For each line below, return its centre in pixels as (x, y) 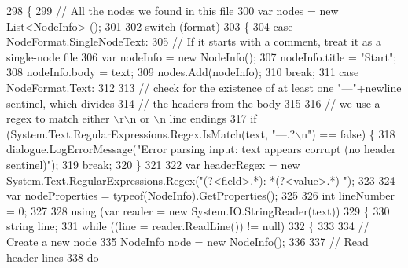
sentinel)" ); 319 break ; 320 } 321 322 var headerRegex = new (153, 164)
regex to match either (58, 118)
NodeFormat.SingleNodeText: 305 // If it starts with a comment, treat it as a (194, 41)
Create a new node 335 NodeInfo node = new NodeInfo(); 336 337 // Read (187, 241)
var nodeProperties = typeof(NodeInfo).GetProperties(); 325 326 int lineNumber (201, 195)
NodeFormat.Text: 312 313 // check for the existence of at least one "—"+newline (204, 87)
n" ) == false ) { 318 (348, 133)
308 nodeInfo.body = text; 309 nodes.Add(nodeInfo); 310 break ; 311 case (183, 72)
